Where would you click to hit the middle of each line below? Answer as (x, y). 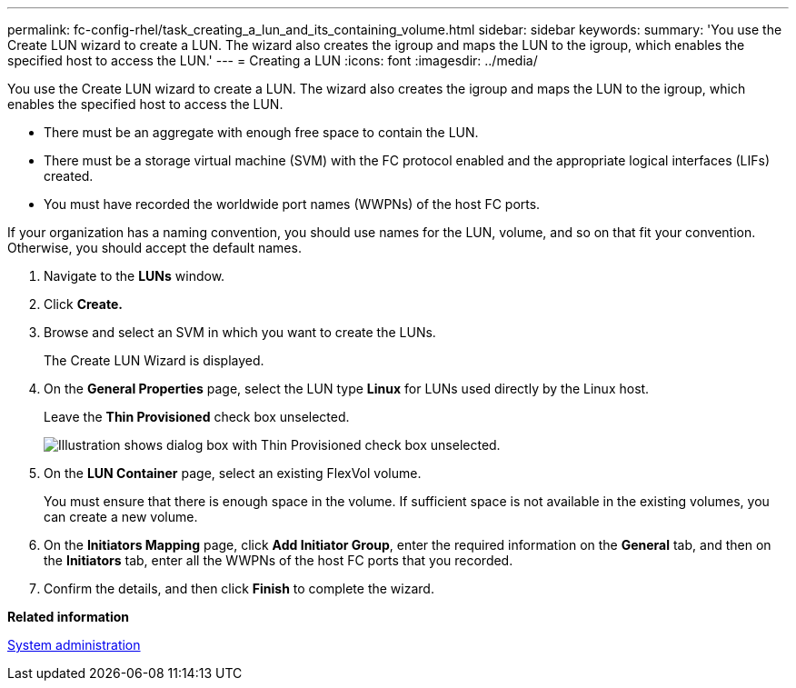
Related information (69, 617)
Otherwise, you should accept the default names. (154, 248)
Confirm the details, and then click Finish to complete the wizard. (239, 588)
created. (69, 176)
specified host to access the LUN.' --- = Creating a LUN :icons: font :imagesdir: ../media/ (273, 60)
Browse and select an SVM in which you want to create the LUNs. (240, 332)
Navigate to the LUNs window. (134, 276)
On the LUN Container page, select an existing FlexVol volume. (233, 473)
